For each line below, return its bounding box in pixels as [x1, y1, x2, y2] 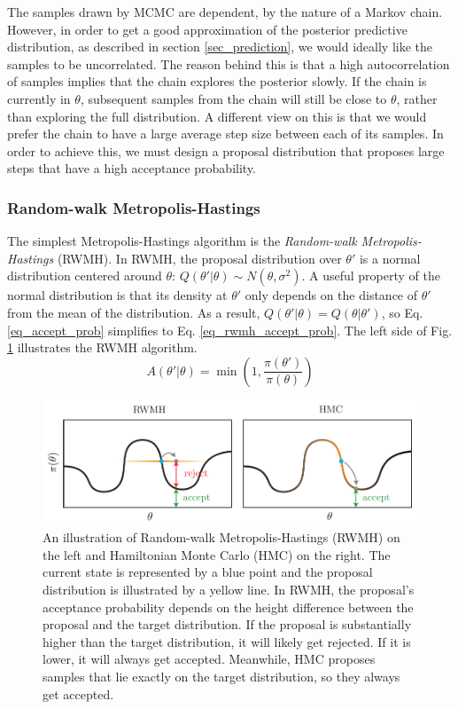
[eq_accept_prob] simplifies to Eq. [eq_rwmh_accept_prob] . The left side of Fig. [7, 320, 453, 339]
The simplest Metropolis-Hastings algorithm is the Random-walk [7, 232, 357, 250]
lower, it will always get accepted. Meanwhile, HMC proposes [43, 650, 376, 668]
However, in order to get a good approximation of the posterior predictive [7, 20, 408, 38]
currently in [7, 89, 71, 107]
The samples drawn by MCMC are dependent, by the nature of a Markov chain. [7, 3, 443, 20]
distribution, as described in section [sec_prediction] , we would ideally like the [7, 37, 433, 56]
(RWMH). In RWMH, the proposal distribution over [57, 248, 342, 267]
